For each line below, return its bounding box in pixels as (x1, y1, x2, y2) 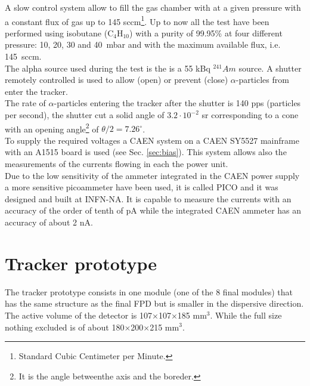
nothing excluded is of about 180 (5, 320, 125, 333)
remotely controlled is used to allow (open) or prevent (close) (5, 73, 228, 86)
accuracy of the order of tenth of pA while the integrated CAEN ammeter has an (5, 204, 302, 217)
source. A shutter (238, 61, 302, 74)
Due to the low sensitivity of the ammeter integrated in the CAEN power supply (5, 169, 300, 181)
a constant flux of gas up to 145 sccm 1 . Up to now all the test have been (5, 13, 269, 27)
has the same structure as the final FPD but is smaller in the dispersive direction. (5, 297, 304, 310)
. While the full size (210, 308, 282, 321)
